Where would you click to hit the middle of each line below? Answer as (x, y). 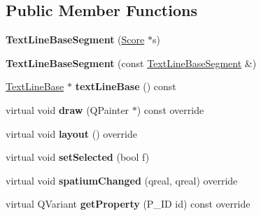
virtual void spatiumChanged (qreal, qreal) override (122, 180)
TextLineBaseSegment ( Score (75, 39)
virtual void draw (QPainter (68, 109)
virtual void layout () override (71, 133)
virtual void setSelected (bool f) (78, 157)
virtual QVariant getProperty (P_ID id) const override (128, 204)
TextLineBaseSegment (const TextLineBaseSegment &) (131, 63)
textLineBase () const (126, 86)
